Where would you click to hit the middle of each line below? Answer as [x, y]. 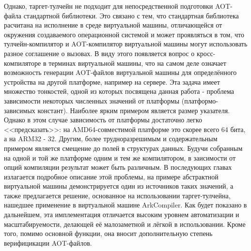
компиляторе [23, 63]
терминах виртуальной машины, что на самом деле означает [137, 63]
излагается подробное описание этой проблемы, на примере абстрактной [111, 176]
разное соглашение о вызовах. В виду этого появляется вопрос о [99, 53]
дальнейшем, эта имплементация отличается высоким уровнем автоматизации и [122, 214]
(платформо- [200, 100]
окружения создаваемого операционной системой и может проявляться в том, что [124, 34]
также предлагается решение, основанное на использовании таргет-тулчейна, [117, 195]
